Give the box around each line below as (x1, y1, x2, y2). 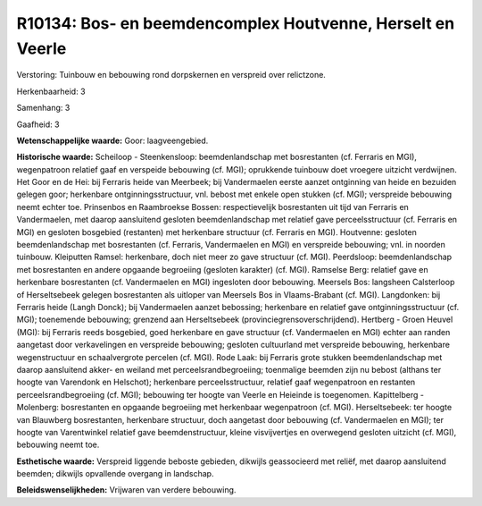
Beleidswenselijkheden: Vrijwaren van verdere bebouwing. (16, 485, 237, 495)
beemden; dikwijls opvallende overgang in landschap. (16, 468, 214, 479)
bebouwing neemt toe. (16, 439, 100, 451)
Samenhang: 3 (16, 103, 71, 114)
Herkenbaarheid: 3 (16, 86, 86, 97)
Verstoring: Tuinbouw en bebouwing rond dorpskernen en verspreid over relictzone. (16, 70, 326, 80)
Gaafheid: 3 (16, 119, 60, 130)
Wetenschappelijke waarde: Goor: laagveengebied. (16, 135, 209, 146)
